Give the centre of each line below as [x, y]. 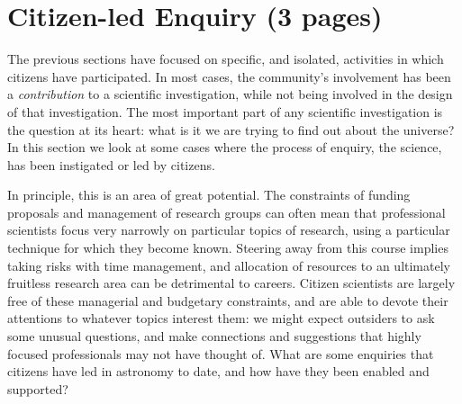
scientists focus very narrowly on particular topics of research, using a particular [229, 230]
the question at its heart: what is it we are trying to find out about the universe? [231, 129]
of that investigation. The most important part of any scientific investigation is [225, 111]
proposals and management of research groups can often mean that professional [226, 212]
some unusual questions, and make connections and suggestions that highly [214, 336]
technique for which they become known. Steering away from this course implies [228, 248]
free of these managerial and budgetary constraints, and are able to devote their [228, 300]
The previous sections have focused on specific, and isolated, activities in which [226, 59]
